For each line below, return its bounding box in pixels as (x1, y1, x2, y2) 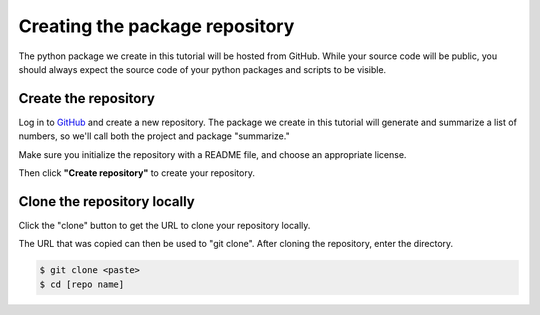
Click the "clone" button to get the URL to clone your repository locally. (18, 219, 311, 231)
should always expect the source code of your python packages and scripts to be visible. (18, 63, 387, 75)
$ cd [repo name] (39, 278, 125, 290)
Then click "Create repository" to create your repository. (18, 167, 255, 179)
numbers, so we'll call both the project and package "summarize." (18, 130, 290, 142)
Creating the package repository (18, 15, 295, 37)
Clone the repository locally (18, 193, 195, 210)
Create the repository (18, 90, 155, 107)
